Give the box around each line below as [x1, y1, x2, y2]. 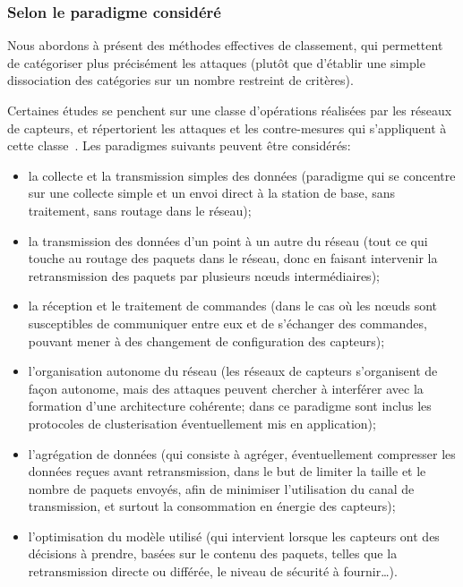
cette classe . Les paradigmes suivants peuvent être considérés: [7, 136, 351, 155]
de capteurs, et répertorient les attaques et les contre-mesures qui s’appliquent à [7, 118, 447, 137]
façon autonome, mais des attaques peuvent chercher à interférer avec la [28, 379, 424, 397]
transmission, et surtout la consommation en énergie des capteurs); [28, 497, 396, 515]
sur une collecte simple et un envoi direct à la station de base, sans [28, 183, 396, 202]
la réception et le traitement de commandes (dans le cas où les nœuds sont [28, 296, 438, 315]
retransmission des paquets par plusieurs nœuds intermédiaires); [28, 266, 380, 285]
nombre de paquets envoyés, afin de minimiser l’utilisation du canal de [28, 479, 415, 498]
